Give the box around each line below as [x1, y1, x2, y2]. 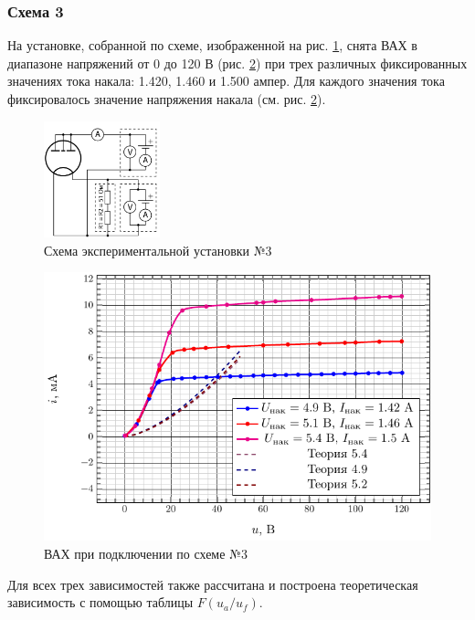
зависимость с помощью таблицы [7, 593, 194, 612]
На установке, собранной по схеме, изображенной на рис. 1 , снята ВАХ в [7, 36, 417, 55]
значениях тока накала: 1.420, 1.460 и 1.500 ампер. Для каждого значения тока [7, 71, 445, 90]
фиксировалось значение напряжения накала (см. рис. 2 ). [7, 89, 326, 108]
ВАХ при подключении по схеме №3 [44, 544, 248, 563]
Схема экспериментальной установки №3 [44, 240, 272, 259]
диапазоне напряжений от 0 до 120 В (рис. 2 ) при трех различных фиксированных [7, 53, 468, 72]
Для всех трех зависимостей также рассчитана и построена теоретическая [7, 574, 418, 594]
